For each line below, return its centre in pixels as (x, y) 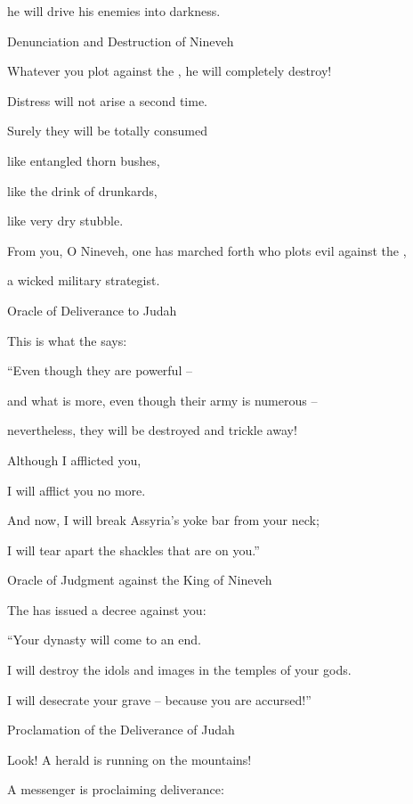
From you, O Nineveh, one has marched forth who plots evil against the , (207, 250)
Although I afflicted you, (74, 459)
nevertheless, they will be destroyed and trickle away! (152, 430)
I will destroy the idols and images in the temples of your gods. (179, 670)
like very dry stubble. (65, 221)
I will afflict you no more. (77, 490)
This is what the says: (67, 340)
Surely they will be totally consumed (107, 131)
